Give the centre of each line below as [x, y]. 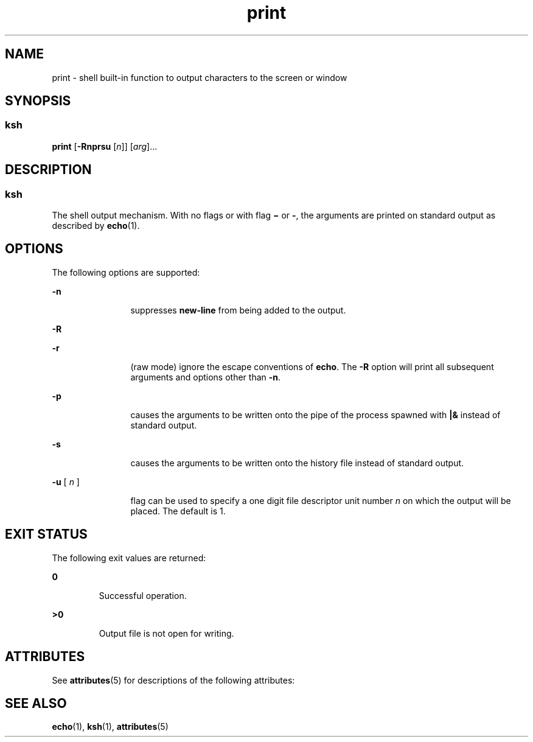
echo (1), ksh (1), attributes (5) [110, 727]
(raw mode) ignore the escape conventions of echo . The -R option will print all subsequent [312, 366]
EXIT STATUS [46, 534]
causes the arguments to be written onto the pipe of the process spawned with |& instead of [315, 415]
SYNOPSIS [38, 101]
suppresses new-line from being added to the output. [238, 310]
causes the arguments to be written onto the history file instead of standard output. [297, 463]
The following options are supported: [126, 272]
